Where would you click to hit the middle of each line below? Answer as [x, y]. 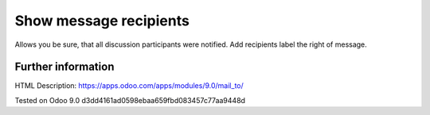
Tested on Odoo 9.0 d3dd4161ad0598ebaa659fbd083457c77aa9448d [130, 100]
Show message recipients [102, 21]
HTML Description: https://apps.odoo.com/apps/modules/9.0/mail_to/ [129, 86]
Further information [64, 67]
